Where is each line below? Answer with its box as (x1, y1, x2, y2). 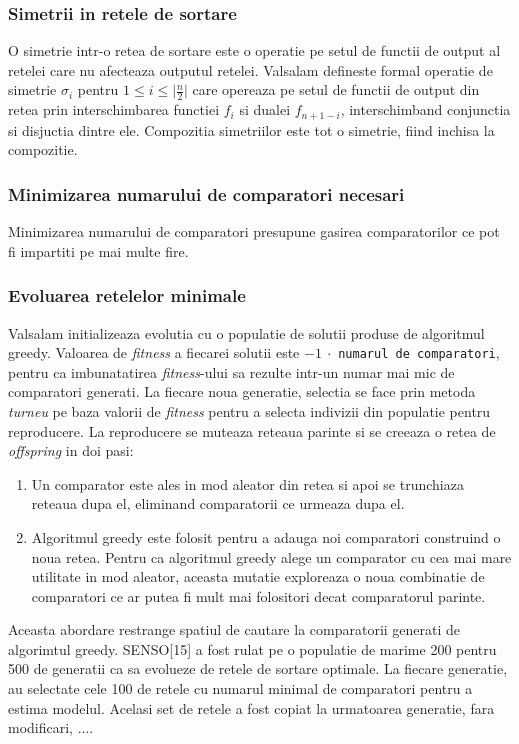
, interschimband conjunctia (340, 99, 511, 120)
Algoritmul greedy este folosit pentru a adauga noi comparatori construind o (31, 526, 501, 547)
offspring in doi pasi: (8, 440, 134, 461)
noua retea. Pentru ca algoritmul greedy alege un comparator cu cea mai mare (31, 546, 512, 567)
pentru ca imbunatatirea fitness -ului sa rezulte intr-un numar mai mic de (8, 361, 455, 382)
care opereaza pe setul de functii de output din (192, 79, 480, 100)
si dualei (239, 99, 291, 120)
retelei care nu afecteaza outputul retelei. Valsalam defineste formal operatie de (8, 59, 493, 80)
